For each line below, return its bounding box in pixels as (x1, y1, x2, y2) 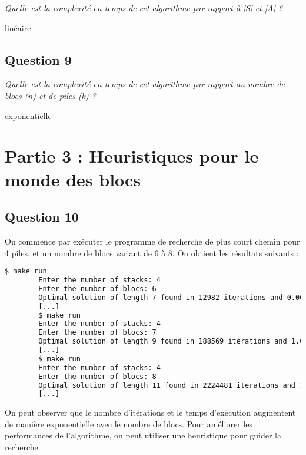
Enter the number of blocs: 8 (38, 372, 157, 381)
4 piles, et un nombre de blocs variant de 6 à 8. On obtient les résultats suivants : (5, 246, 299, 259)
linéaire (5, 21, 31, 34)
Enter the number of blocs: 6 (38, 284, 157, 293)
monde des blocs (5, 167, 141, 191)
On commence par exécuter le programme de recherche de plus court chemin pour (5, 235, 300, 247)
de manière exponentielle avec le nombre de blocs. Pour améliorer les (5, 417, 252, 430)
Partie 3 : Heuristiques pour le (5, 144, 259, 168)
